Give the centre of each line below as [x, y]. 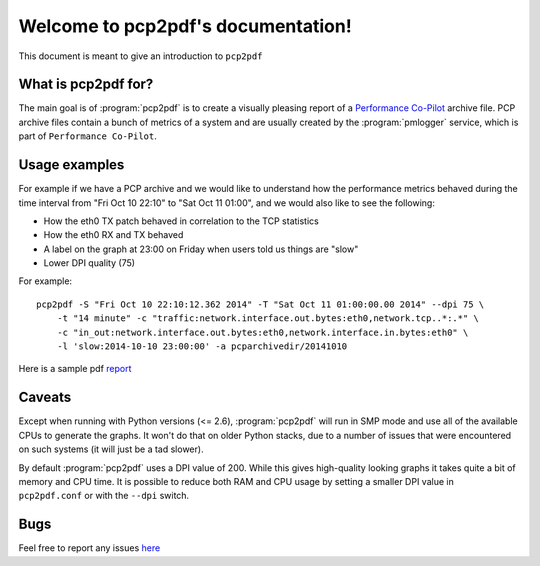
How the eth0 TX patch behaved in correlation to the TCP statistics [181, 221]
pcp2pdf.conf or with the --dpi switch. [104, 496]
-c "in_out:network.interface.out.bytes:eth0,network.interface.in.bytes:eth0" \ [262, 332]
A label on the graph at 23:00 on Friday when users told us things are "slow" [201, 249]
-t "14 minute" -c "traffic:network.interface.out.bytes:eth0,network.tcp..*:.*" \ [268, 318]
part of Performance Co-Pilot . [87, 136]
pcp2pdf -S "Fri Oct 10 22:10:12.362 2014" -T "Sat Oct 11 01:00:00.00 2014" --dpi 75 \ [260, 304]
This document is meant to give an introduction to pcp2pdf [140, 56]
